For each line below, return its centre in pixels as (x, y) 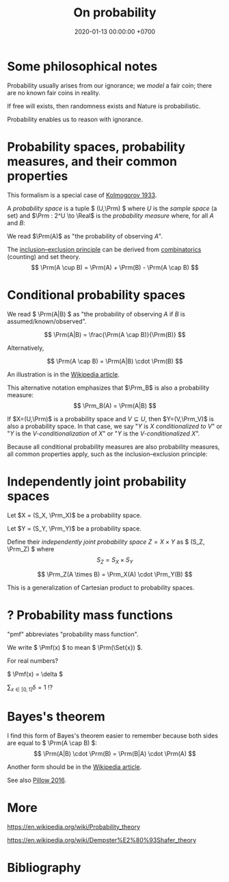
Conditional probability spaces (96, 295)
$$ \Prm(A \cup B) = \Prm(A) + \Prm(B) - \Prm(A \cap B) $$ (115, 267)
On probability (115, 13)
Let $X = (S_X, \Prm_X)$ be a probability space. (75, 515)
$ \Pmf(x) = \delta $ (35, 674)
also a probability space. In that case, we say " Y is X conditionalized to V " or (115, 426)
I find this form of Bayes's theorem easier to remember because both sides (113, 735)
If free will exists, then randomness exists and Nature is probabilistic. (104, 106)
